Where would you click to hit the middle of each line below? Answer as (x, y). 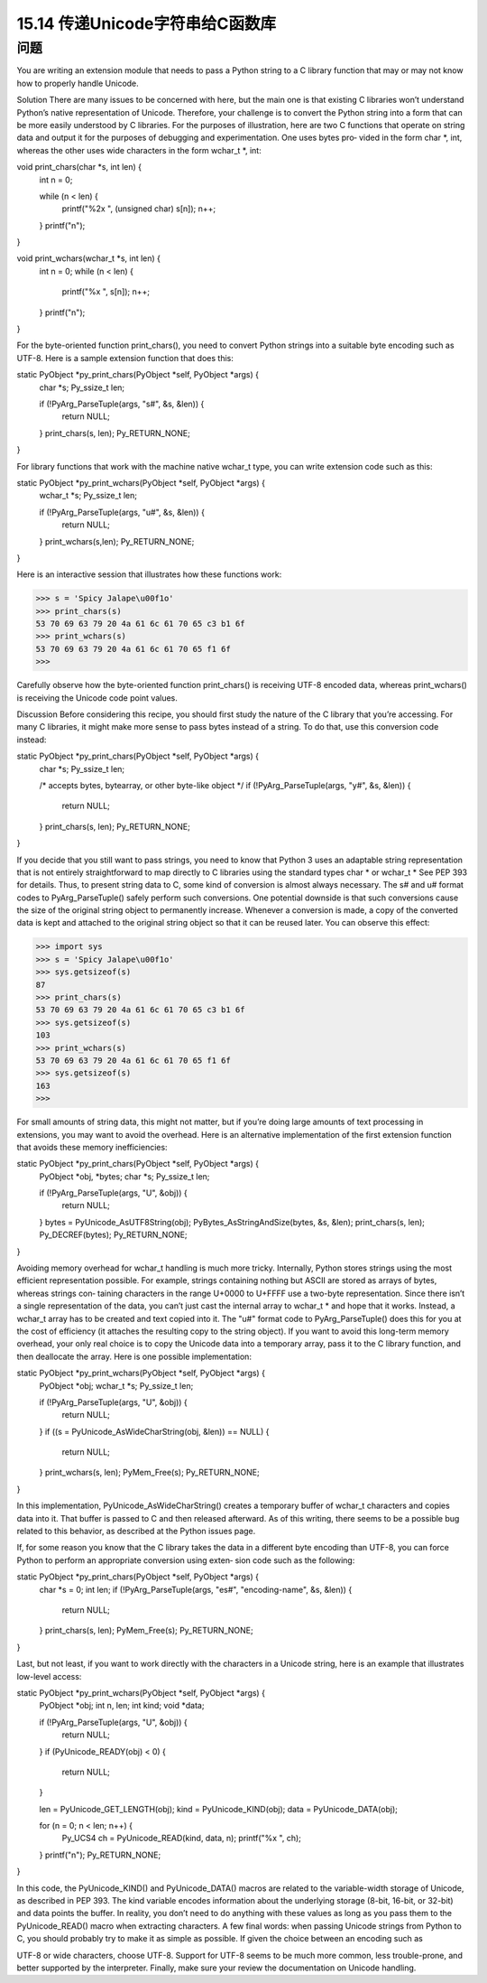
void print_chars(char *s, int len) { (79, 167)
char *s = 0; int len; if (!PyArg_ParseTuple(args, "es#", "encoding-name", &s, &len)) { (196, 1589)
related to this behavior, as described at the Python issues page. (136, 1531)
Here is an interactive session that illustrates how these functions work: (149, 574)
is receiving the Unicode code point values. (97, 698)
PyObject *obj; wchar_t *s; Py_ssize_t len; (116, 1385)
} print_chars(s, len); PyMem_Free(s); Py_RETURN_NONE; (146, 1631)
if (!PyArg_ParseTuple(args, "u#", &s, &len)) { (122, 512)
